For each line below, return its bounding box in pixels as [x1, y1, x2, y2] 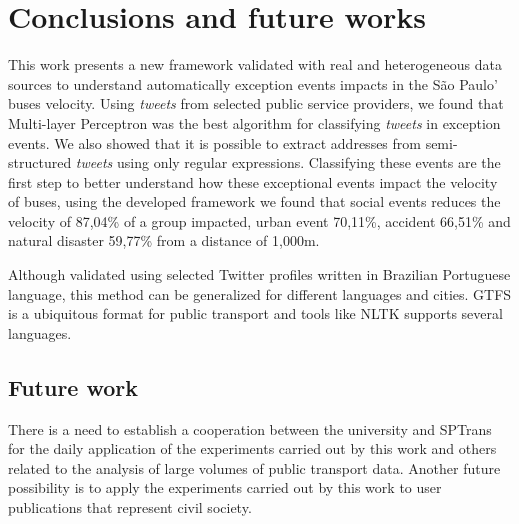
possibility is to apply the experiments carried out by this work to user [8, 477, 442, 498]
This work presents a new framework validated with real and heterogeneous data [8, 54, 503, 75]
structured [8, 152, 72, 173]
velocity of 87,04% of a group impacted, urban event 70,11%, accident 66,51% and [8, 210, 511, 231]
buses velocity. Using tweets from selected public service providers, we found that [8, 93, 504, 114]
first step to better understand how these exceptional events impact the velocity [8, 171, 498, 192]
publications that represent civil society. [8, 497, 252, 518]
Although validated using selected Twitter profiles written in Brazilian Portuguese [8, 264, 511, 285]
